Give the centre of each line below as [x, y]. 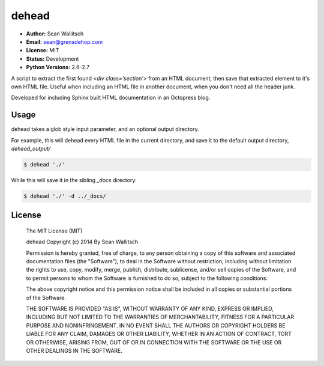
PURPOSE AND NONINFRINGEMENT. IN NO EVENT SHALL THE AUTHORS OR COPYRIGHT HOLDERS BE [156, 325]
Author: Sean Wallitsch [55, 34]
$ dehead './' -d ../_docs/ [65, 196]
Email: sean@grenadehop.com [64, 41]
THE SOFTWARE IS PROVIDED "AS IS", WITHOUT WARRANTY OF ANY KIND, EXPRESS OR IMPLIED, [150, 309]
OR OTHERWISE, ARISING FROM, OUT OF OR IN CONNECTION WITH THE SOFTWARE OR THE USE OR [154, 342]
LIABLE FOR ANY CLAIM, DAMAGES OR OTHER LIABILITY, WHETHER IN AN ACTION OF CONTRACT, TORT [159, 334]
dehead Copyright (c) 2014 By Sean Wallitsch [82, 242]
